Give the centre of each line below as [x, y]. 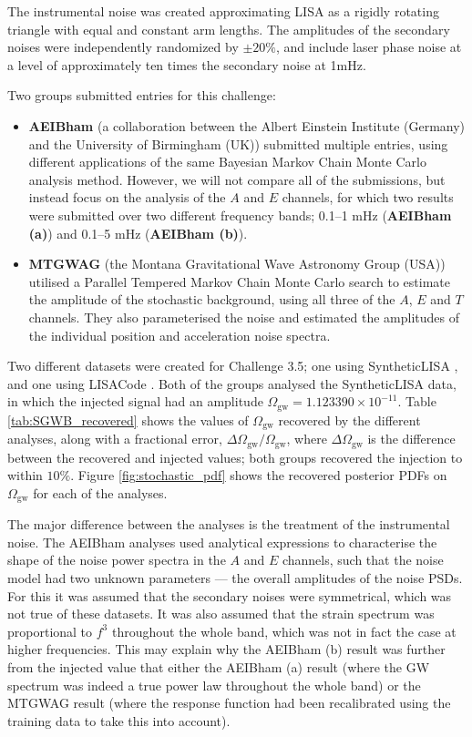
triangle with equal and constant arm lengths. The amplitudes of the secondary [229, 29]
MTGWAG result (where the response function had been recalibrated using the [229, 703]
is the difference [411, 439]
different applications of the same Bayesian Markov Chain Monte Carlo [227, 162]
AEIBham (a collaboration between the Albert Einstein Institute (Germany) [247, 125]
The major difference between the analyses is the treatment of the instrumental [229, 524]
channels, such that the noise [363, 560]
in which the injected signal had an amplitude [135, 401]
